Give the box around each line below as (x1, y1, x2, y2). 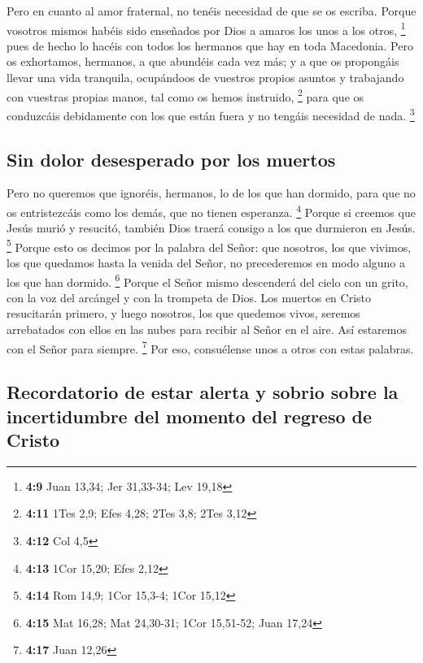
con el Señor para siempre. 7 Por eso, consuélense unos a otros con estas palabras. (7, 337, 414, 357)
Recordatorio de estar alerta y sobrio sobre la (7, 379, 399, 405)
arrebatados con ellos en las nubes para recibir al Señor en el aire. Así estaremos (7, 321, 407, 338)
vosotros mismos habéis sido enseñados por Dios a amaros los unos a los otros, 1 (7, 19, 406, 38)
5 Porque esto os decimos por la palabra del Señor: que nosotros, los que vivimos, (7, 236, 412, 255)
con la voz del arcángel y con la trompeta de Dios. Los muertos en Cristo (7, 288, 372, 305)
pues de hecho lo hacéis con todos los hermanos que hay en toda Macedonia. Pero (7, 37, 413, 54)
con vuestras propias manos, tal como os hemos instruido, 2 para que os (7, 85, 364, 105)
